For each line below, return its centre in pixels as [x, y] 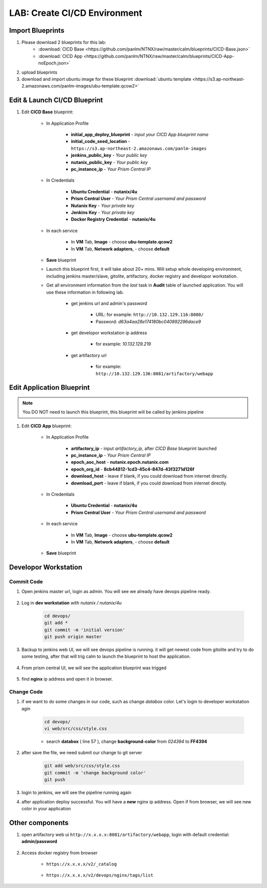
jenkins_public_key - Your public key [109, 155]
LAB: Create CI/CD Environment [76, 13]
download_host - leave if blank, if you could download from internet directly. [149, 476]
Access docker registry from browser [60, 853]
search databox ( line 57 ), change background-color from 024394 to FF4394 [127, 741]
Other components [39, 822]
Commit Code [26, 582]
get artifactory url [89, 355]
